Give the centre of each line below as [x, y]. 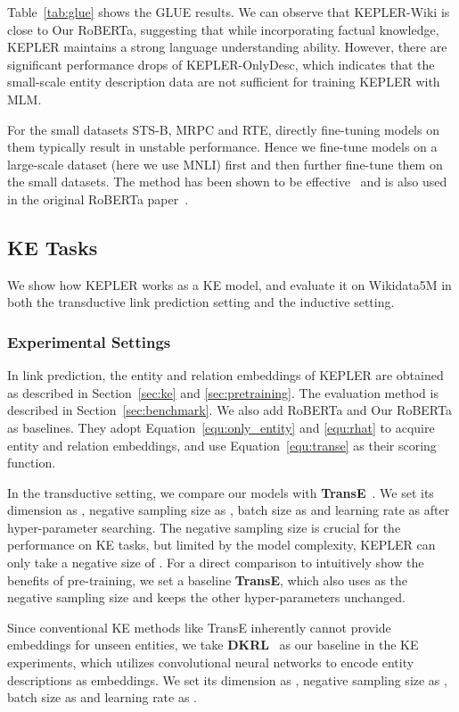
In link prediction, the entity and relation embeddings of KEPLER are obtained [225, 375]
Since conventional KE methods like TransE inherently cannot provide [199, 627]
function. [32, 463]
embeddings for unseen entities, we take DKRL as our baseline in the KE [213, 645]
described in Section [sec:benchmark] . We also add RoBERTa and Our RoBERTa [229, 410]
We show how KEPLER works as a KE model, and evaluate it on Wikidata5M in [229, 284]
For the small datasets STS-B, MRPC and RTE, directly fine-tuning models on [223, 129]
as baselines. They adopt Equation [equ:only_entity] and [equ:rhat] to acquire [221, 427]
